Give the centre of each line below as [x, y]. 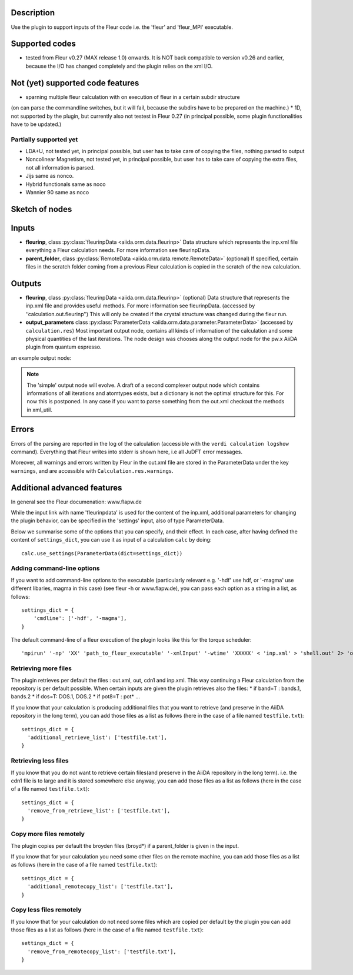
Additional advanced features [66, 488]
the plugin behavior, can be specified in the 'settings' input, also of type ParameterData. [117, 520]
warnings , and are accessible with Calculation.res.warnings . [92, 470]
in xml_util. [39, 410]
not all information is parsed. [60, 167]
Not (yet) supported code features [75, 83]
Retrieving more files [41, 668]
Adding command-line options [55, 568]
